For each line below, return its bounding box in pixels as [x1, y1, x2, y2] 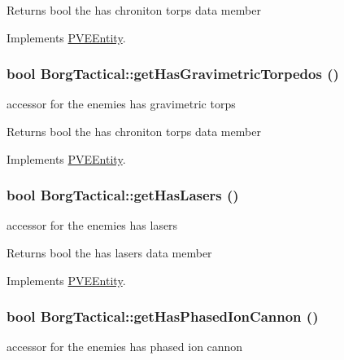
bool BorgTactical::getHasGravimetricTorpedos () [7, 64, 339, 84]
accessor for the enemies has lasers [7, 217, 178, 234]
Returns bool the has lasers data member [7, 244, 212, 261]
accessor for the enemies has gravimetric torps [7, 95, 236, 112]
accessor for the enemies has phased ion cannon [7, 338, 243, 355]
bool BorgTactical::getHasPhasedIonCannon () [7, 306, 319, 327]
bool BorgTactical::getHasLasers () [7, 185, 239, 205]
